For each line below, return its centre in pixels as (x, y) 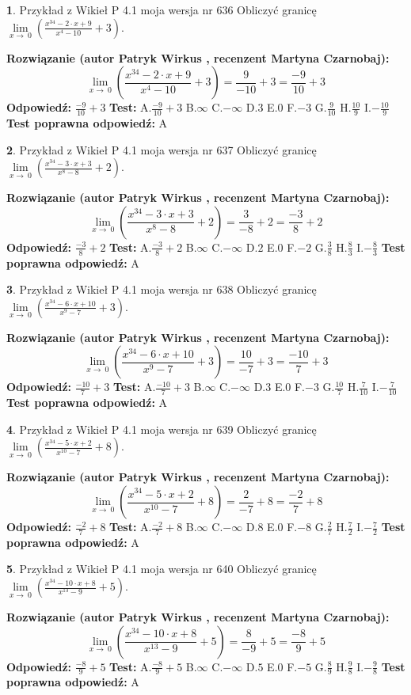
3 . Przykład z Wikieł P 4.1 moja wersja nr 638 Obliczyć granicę (162, 289)
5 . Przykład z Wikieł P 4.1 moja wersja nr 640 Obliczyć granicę (162, 569)
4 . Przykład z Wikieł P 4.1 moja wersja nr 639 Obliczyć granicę (162, 429)
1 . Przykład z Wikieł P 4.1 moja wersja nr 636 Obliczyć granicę (162, 9)
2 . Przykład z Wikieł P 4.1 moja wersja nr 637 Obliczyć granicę (162, 149)
